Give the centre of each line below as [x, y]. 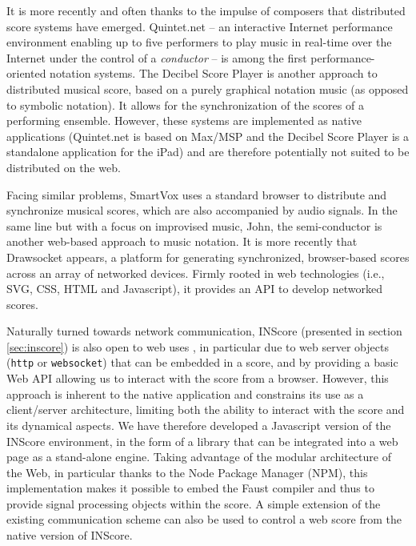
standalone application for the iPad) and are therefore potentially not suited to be [208, 152]
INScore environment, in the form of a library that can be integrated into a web [202, 441]
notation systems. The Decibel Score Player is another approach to [214, 73]
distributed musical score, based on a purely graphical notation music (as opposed [208, 88]
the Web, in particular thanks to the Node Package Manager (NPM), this [187, 472]
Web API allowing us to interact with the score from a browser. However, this [198, 378]
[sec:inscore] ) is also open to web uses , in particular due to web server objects [198, 346]
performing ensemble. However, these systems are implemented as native [184, 120]
